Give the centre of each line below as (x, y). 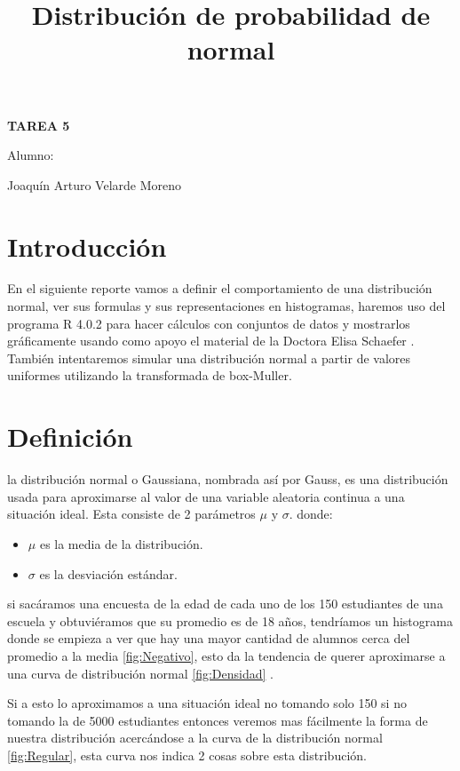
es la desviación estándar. (108, 573)
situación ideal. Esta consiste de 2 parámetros (131, 514)
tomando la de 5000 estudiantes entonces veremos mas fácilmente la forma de (218, 720)
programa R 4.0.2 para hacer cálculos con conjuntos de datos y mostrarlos (209, 323)
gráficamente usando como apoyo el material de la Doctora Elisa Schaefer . (211, 341)
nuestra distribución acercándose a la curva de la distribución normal (195, 738)
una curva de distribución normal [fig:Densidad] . (140, 673)
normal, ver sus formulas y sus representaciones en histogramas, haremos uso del (226, 306)
